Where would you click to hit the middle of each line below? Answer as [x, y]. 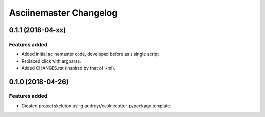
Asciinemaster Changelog [63, 13]
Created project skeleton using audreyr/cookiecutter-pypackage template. [96, 106]
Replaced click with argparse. [51, 61]
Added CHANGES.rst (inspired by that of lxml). [68, 68]
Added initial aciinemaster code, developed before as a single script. [91, 54]
